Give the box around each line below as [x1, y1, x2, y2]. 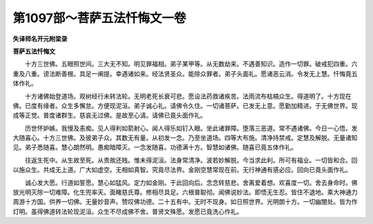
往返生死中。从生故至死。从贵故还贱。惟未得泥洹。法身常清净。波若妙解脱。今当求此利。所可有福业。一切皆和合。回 [24, 156, 358, 164]
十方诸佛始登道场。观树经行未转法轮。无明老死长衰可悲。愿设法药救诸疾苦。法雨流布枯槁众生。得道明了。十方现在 [24, 92, 352, 100]
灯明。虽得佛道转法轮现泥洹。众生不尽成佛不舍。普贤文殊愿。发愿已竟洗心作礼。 [12, 207, 243, 216]
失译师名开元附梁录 [12, 35, 68, 43]
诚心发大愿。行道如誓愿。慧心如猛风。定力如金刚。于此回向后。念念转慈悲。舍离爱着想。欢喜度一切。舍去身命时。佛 [24, 178, 358, 187]
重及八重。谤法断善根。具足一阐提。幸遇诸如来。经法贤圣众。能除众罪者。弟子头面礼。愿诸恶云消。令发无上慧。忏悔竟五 [12, 69, 358, 77]
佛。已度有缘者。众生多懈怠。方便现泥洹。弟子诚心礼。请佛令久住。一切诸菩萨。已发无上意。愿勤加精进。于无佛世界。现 [12, 101, 358, 110]
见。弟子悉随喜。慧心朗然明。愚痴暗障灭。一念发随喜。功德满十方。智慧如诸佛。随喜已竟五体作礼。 [12, 143, 297, 151]
